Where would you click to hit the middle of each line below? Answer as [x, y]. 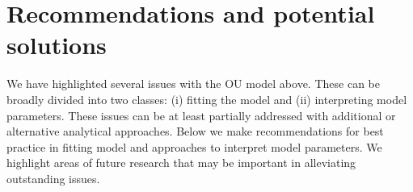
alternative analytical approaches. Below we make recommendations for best [195, 131]
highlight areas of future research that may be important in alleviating [181, 163]
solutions [57, 45]
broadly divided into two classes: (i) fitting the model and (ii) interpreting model [207, 99]
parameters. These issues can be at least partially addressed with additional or [201, 115]
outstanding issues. [53, 178]
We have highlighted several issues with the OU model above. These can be [193, 83]
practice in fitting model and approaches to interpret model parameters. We [194, 146]
